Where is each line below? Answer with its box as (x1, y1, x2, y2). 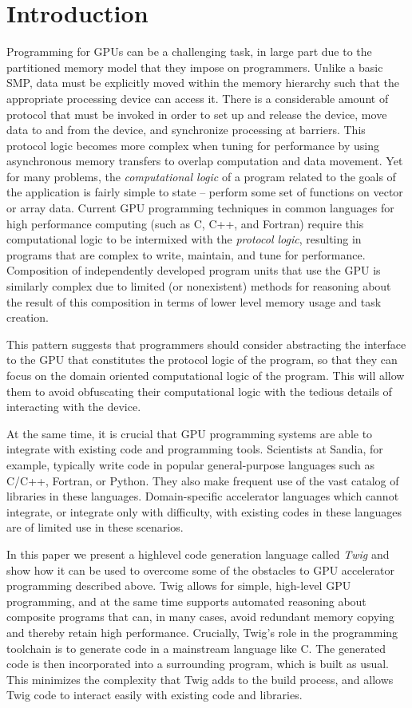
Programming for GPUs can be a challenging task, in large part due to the (6, 43, 372, 60)
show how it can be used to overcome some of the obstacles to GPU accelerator (6, 561, 395, 578)
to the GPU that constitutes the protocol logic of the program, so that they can (6, 351, 398, 368)
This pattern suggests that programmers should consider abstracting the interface (6, 335, 406, 352)
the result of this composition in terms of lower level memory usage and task (6, 293, 382, 310)
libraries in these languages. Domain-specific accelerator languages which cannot (6, 488, 399, 504)
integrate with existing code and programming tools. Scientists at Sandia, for (6, 441, 383, 457)
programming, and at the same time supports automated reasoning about (6, 592, 366, 609)
